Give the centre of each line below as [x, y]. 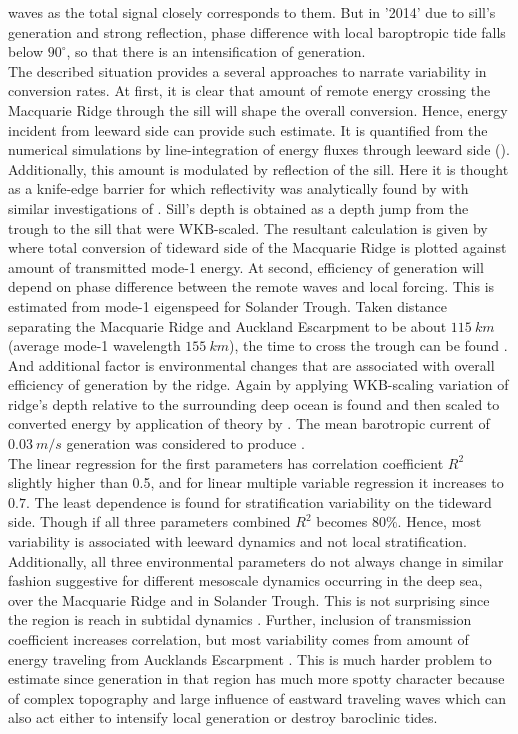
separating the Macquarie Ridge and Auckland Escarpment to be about [227, 325]
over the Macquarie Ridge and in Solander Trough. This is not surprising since [249, 599]
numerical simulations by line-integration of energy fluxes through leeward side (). [259, 149]
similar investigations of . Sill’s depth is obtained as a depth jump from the [238, 207]
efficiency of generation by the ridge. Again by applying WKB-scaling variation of [258, 384]
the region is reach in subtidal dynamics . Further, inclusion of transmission [240, 619]
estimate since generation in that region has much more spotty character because [256, 678]
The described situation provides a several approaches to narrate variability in [247, 70]
